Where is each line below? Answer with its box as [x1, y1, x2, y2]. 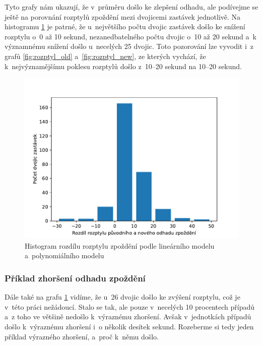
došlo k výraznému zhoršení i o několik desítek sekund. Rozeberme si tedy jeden [5, 321, 254, 331]
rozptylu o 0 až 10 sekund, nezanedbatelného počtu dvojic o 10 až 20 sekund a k [5, 31, 256, 41]
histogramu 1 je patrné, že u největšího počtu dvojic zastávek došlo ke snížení [5, 21, 245, 32]
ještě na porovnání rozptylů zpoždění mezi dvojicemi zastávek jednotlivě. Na [5, 11, 241, 22]
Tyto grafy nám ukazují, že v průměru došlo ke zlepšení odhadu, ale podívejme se [5, 2, 258, 12]
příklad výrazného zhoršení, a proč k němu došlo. [5, 331, 159, 341]
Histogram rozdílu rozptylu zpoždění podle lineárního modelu [25, 240, 215, 251]
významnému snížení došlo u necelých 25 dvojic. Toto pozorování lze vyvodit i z [5, 41, 254, 51]
